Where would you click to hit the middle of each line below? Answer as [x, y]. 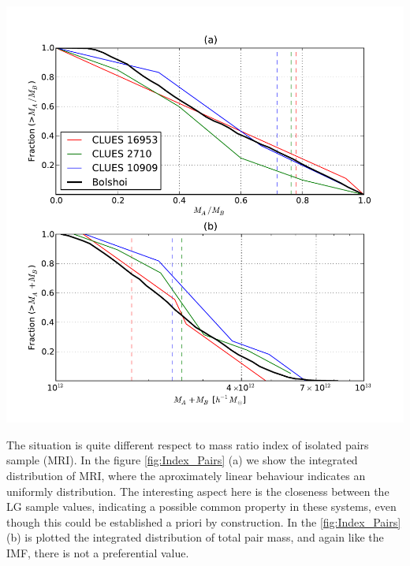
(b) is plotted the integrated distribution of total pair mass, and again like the [195, 537]
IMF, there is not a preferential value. [98, 552]
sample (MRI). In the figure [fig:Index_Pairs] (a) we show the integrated [182, 460]
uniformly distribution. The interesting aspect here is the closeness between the [198, 491]
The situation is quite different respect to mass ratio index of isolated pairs [188, 444]
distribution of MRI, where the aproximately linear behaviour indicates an [186, 476]
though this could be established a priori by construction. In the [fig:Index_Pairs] [204, 521]
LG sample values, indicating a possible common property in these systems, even [201, 506]
